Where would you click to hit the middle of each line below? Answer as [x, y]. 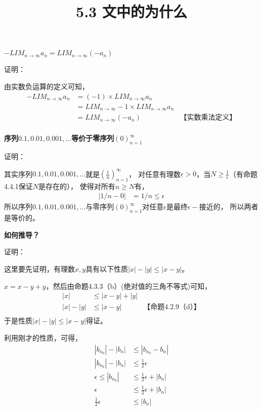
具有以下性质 [107, 269]
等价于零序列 [93, 138]
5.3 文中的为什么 [132, 11]
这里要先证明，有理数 [39, 269]
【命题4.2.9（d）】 [172, 307]
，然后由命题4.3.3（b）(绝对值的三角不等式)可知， [129, 286]
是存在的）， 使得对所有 [77, 186]
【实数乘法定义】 [208, 118]
